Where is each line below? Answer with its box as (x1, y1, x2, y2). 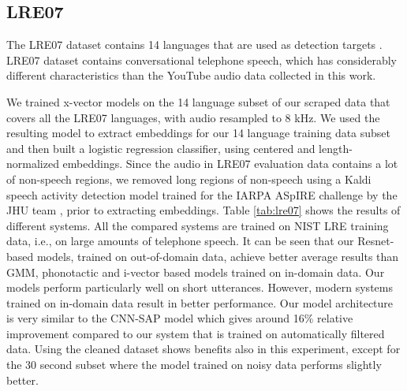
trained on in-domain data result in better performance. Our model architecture (6, 294, 394, 311)
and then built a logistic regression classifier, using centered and (6, 140, 316, 156)
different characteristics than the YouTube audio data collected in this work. (6, 67, 376, 84)
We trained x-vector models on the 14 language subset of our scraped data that (6, 93, 390, 110)
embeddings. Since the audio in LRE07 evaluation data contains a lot (62, 155, 398, 172)
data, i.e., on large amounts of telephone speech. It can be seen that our (6, 233, 354, 249)
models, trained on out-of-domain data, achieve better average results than (36, 248, 399, 264)
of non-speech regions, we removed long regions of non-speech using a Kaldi (6, 170, 372, 187)
